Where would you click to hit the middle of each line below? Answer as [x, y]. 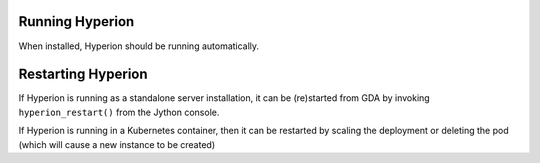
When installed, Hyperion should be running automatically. [139, 46]
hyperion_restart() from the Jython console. [119, 112]
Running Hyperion [76, 21]
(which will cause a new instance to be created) [117, 144]
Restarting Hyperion [83, 74]
